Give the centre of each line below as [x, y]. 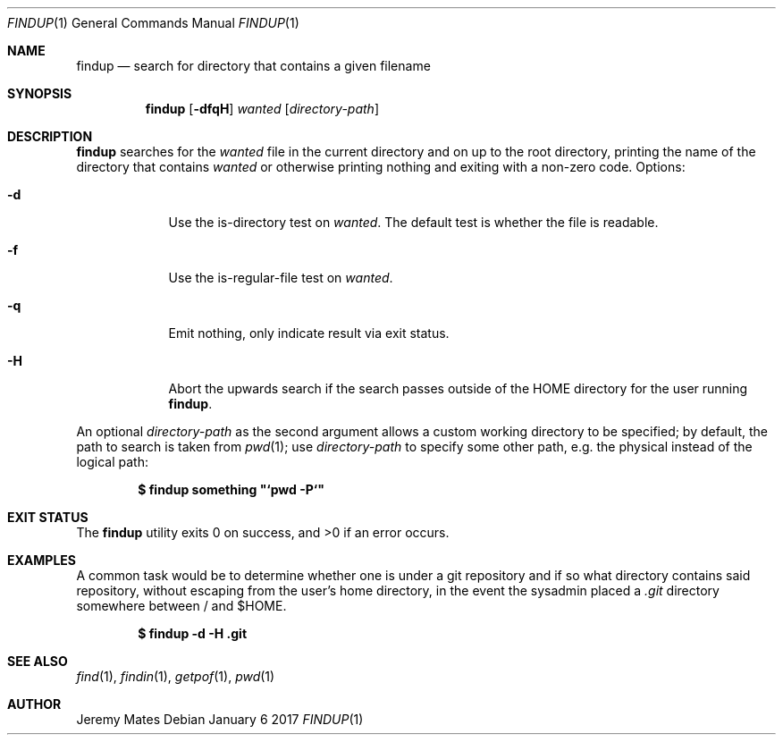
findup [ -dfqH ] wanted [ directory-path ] [262, 109]
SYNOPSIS [40, 93]
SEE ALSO [38, 661]
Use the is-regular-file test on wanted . [281, 278]
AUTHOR [34, 704]
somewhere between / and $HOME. [181, 606]
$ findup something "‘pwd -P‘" [231, 489]
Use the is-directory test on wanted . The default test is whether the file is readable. [413, 222]
